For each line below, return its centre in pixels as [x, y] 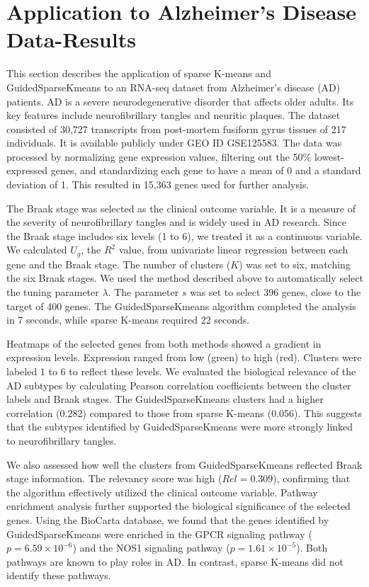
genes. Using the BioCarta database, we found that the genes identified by [168, 519]
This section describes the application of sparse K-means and [139, 73]
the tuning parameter [53, 292]
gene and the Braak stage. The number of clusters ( [119, 264]
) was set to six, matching [295, 264]
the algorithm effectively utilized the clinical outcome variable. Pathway [162, 492]
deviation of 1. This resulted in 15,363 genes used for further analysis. [158, 184]
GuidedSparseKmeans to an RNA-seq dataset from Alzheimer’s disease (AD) [174, 87]
